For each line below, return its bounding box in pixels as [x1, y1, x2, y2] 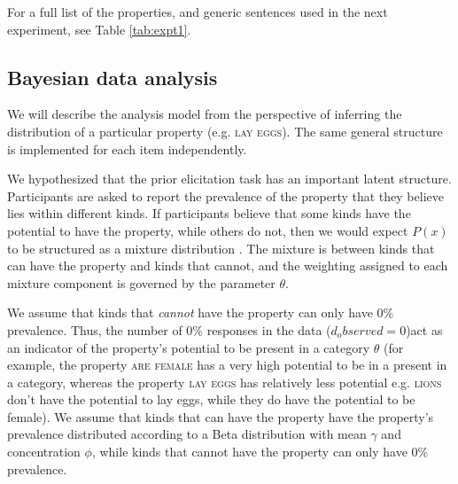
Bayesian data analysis [7, 63, 218, 90]
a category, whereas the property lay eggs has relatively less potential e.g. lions [7, 372, 442, 391]
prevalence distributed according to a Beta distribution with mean [7, 425, 367, 443]
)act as [406, 320, 443, 339]
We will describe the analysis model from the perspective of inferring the [7, 105, 402, 123]
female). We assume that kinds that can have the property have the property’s [7, 407, 434, 425]
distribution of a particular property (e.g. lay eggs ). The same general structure [7, 121, 443, 140]
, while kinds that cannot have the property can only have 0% [91, 442, 429, 461]
